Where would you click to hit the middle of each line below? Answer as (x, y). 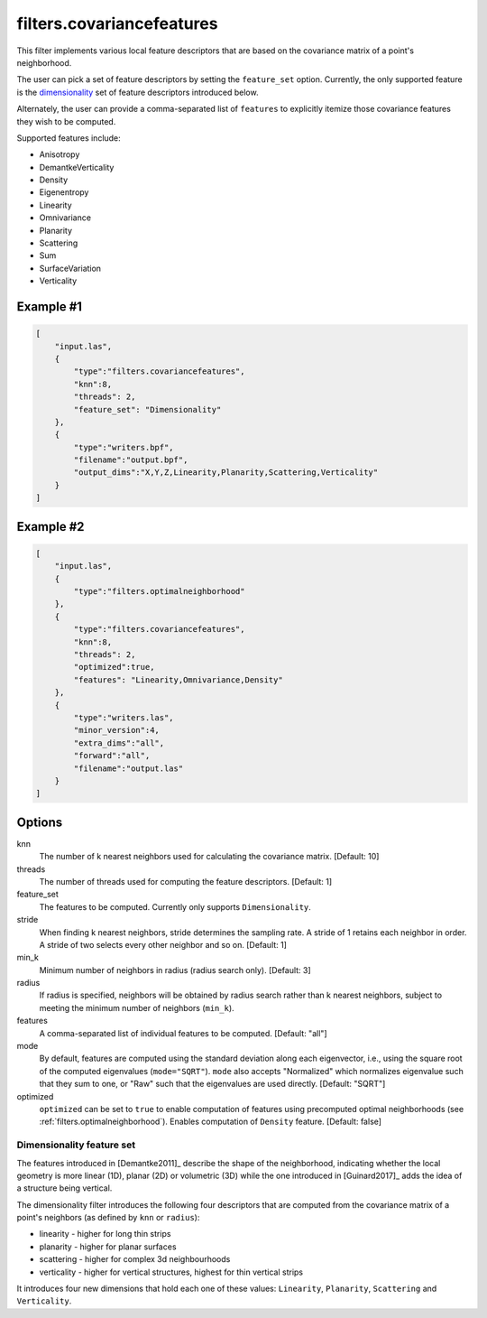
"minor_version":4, (116, 730)
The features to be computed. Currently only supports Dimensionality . (175, 906)
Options (40, 822)
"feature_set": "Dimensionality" (147, 409)
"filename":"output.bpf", (131, 460)
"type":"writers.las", (124, 717)
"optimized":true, (114, 667)
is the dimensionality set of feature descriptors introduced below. (138, 92)
